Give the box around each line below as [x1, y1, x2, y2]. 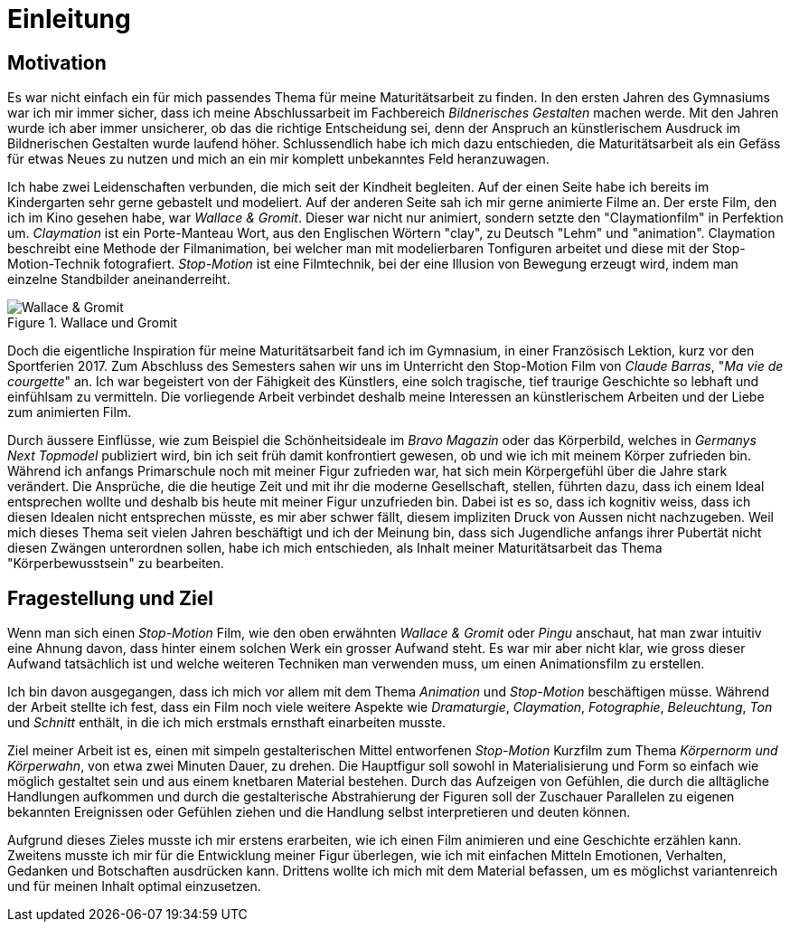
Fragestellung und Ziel [7, 586, 213, 610]
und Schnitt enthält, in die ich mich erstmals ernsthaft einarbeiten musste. [7, 715, 447, 731]
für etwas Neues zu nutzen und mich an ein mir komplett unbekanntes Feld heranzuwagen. [7, 151, 550, 167]
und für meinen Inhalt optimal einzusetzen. [7, 878, 261, 895]
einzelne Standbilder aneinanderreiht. [7, 271, 230, 288]
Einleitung [7, 4, 131, 34]
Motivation [7, 51, 107, 74]
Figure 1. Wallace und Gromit [7, 315, 178, 331]
